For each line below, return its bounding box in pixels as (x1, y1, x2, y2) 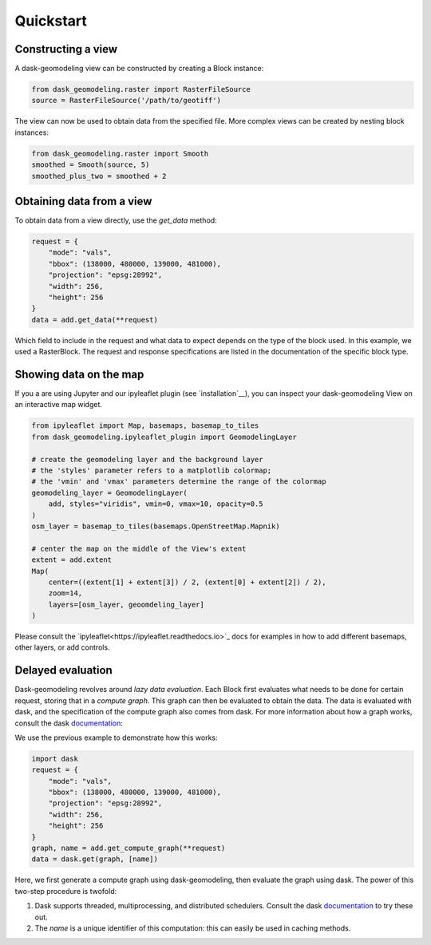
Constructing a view (14, 42, 118, 56)
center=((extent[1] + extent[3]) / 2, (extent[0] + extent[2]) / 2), (48, 577, 326, 587)
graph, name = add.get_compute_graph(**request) (31, 844, 226, 853)
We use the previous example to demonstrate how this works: (14, 733, 219, 742)
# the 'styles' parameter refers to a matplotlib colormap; (31, 466, 272, 475)
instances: (14, 128, 49, 137)
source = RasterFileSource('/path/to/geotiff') (31, 96, 221, 105)
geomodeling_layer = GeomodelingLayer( (31, 488, 188, 497)
